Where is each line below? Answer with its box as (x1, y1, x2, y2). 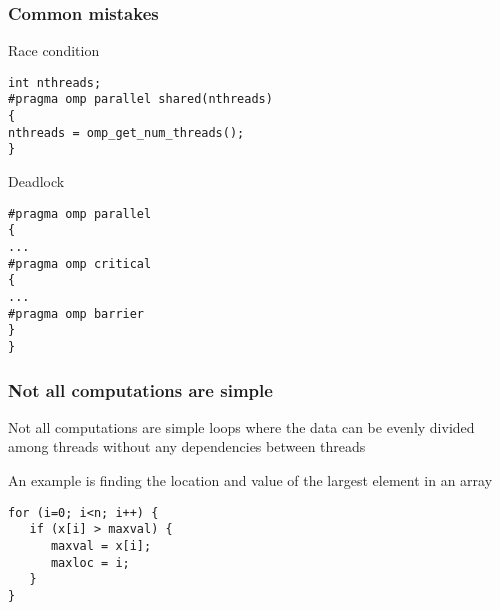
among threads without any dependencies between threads (8, 436, 366, 457)
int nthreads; (8, 75, 102, 90)
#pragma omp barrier (8, 306, 145, 321)
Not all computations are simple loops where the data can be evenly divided (8, 416, 475, 437)
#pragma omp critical (8, 256, 152, 271)
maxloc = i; (50, 555, 130, 570)
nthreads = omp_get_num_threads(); (8, 125, 245, 140)
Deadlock (8, 171, 65, 192)
